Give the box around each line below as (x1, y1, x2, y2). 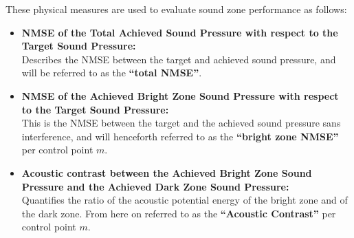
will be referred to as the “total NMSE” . (21, 65, 202, 80)
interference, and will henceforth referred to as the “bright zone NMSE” (21, 129, 339, 143)
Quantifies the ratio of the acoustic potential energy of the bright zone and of (21, 193, 348, 207)
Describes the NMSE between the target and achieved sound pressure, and (21, 52, 336, 66)
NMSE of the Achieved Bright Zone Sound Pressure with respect (21, 88, 339, 102)
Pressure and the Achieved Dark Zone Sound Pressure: (21, 179, 289, 193)
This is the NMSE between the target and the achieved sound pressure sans (21, 116, 341, 130)
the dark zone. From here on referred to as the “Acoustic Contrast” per (21, 206, 336, 220)
